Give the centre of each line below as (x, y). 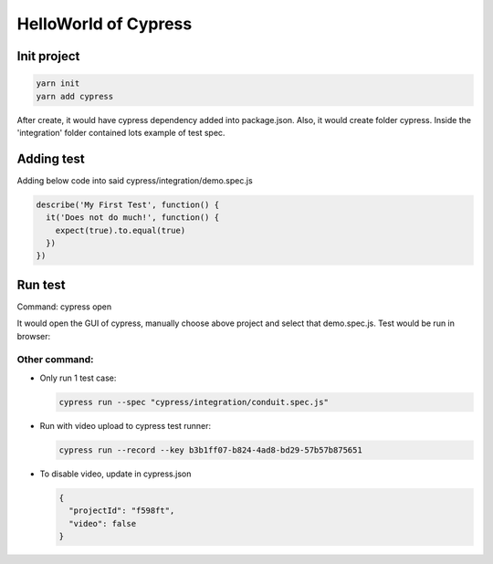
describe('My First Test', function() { (127, 204)
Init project (48, 56)
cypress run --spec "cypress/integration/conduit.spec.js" (194, 402)
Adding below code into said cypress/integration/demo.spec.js (135, 180)
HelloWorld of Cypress (105, 24)
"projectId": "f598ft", (122, 511)
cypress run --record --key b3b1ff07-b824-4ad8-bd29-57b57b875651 (210, 450)
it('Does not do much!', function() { (132, 218)
